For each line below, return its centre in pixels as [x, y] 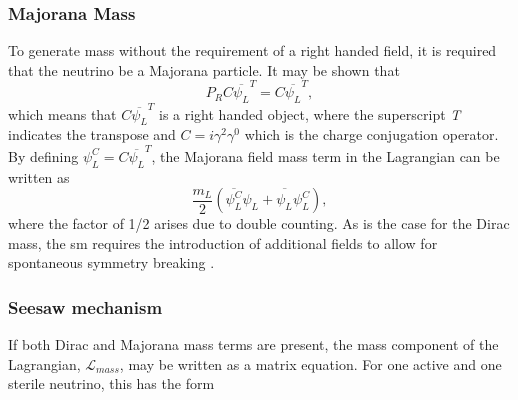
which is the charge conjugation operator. [371, 134]
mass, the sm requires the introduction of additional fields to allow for [223, 242]
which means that [62, 113]
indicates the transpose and [92, 134]
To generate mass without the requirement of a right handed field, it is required [252, 50]
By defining [43, 155]
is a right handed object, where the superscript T [310, 113]
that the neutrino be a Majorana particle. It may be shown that [204, 69]
